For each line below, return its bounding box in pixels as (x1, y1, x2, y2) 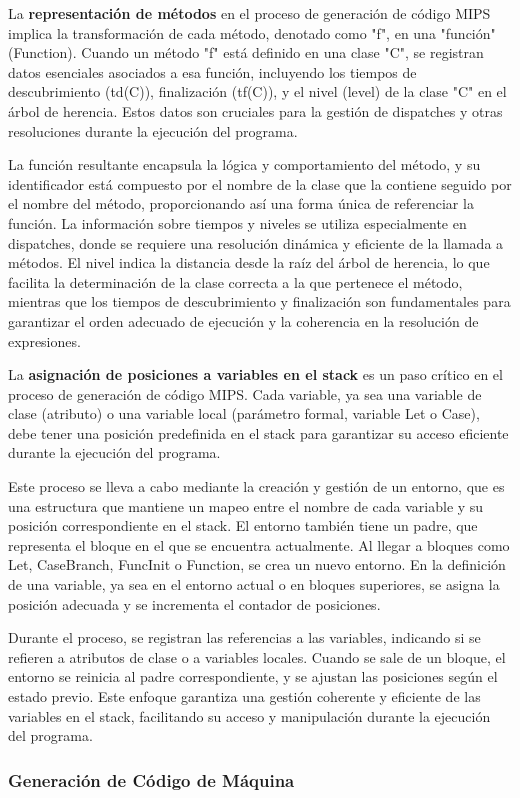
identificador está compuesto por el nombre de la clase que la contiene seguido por (8, 173, 512, 194)
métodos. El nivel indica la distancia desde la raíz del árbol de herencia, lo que (8, 252, 490, 273)
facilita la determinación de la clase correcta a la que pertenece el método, (8, 271, 463, 292)
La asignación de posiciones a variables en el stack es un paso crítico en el (8, 364, 503, 385)
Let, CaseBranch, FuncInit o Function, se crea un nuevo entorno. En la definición (8, 554, 506, 575)
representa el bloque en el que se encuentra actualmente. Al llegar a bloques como (8, 534, 510, 555)
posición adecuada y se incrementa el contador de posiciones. (8, 593, 381, 614)
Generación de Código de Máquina (8, 767, 295, 792)
